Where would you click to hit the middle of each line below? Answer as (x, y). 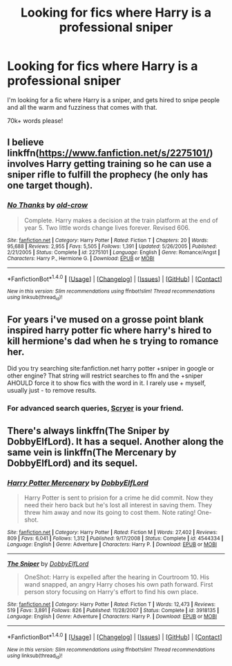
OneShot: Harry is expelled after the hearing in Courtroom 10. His (116, 577)
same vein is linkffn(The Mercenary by (92, 452)
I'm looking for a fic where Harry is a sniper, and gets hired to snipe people (113, 100)
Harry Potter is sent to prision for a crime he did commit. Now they (118, 498)
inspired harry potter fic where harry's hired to (109, 330)
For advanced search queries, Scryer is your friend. (96, 409)
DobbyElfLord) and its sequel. (72, 463)
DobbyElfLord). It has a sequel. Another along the (116, 441)
